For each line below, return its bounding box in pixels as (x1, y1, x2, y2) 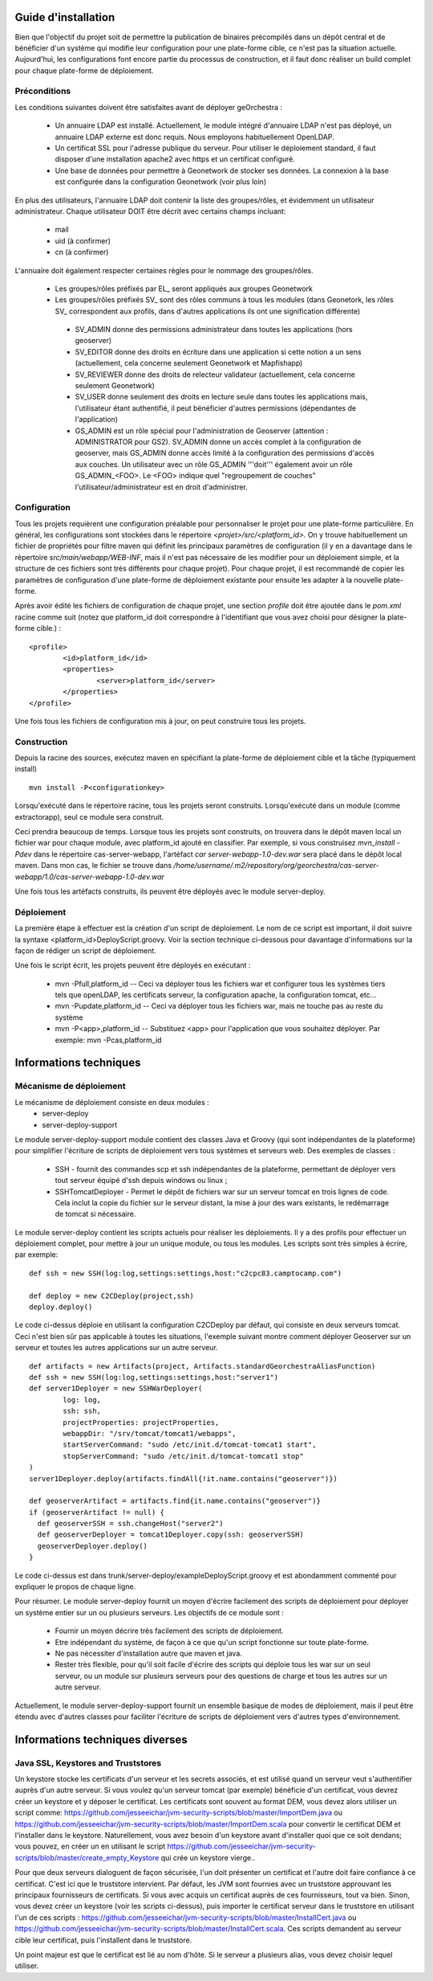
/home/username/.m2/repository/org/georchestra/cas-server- (173, 861, 379, 870)
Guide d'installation (14, 10, 115, 24)
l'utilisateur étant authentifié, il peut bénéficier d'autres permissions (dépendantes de (75, 403, 357, 413)
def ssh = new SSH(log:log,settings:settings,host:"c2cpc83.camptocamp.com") (29, 1268, 342, 1278)
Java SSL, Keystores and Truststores (14, 1757, 162, 1768)
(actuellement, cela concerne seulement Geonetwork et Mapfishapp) (75, 358, 303, 368)
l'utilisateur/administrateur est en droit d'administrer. (75, 482, 249, 492)
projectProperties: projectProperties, (63, 1418, 220, 1426)
